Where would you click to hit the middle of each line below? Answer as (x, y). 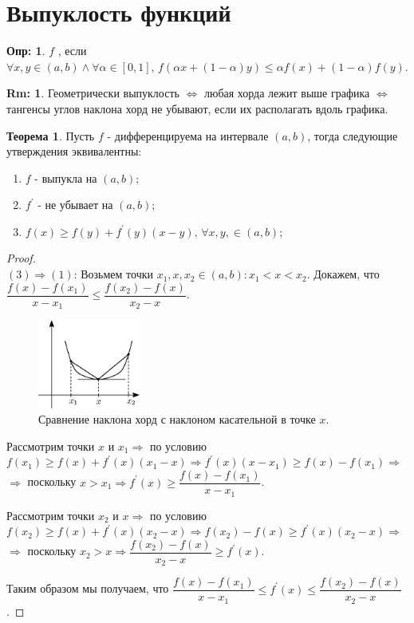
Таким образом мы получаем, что (88, 588)
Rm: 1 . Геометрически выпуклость (93, 93)
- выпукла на (66, 177)
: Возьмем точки (113, 274)
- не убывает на (75, 205)
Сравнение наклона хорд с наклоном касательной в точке (177, 419)
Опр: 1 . (26, 51)
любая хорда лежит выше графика (287, 93)
